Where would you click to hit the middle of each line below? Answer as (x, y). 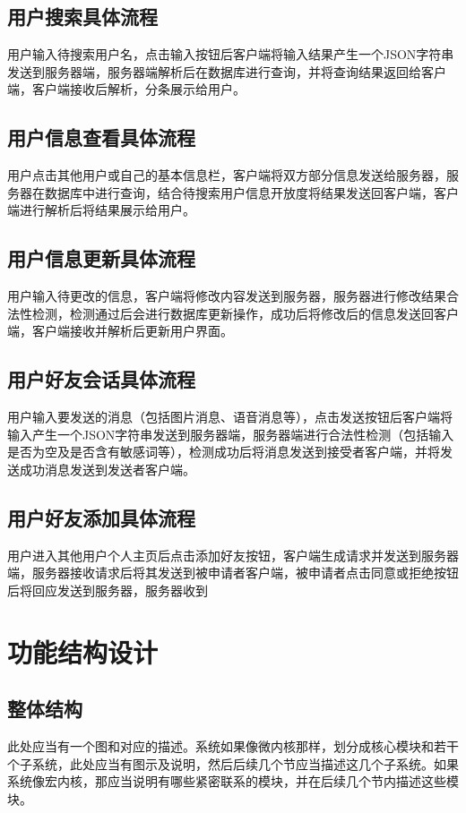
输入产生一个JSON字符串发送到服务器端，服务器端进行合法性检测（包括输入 (231, 434)
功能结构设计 (83, 651)
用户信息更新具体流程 (101, 258)
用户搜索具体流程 (82, 17)
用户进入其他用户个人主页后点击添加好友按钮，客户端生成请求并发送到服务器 (233, 555)
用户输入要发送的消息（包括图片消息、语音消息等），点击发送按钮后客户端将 (230, 417)
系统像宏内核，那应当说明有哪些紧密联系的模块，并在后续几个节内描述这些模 (233, 781)
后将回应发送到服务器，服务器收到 (108, 590)
